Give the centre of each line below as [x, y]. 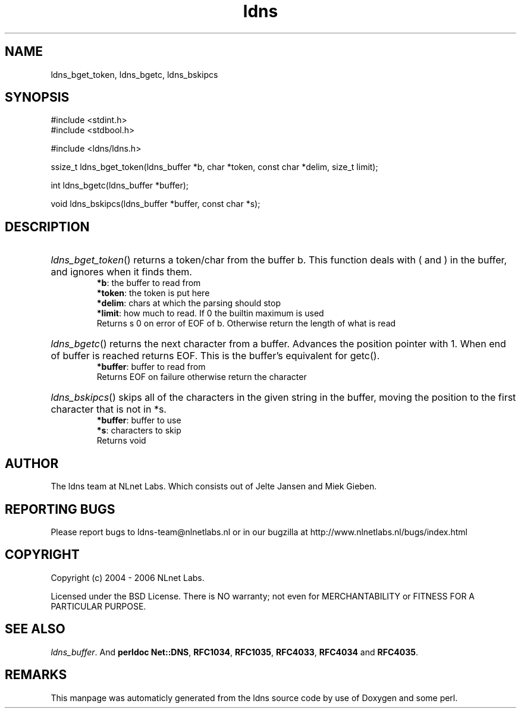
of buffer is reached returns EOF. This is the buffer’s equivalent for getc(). [215, 356]
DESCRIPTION [47, 227]
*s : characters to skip [139, 431]
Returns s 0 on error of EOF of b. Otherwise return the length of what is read [246, 323]
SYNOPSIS [37, 98]
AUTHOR [32, 463]
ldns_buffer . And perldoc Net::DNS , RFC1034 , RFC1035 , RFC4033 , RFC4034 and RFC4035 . [234, 652]
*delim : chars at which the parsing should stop [189, 303]
